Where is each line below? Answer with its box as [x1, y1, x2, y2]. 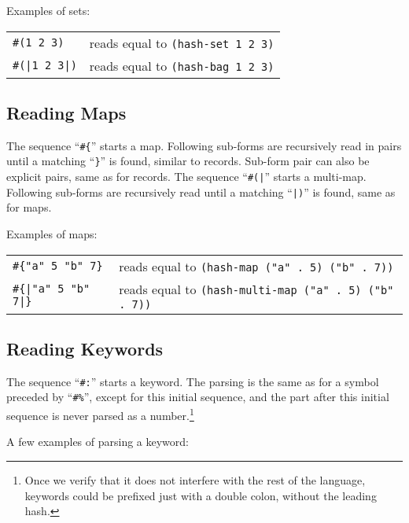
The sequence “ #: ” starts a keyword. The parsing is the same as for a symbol [6, 373, 379, 389]
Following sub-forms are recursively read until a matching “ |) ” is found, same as [6, 183, 396, 200]
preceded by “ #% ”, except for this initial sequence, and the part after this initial [6, 389, 389, 405]
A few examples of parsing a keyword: [6, 433, 189, 450]
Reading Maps [6, 100, 127, 124]
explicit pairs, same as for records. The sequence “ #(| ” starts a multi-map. [6, 168, 367, 185]
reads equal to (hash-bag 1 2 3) [89, 56, 275, 75]
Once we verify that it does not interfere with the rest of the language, [24, 471, 366, 488]
